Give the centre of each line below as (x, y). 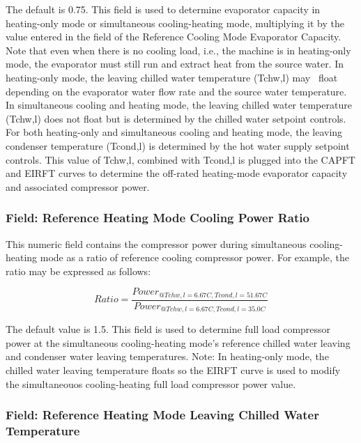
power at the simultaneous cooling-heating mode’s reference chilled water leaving (178, 342)
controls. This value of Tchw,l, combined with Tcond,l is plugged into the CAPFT (180, 159)
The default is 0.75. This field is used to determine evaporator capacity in (163, 9)
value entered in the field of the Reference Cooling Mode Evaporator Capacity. (174, 37)
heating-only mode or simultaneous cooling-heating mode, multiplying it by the (175, 23)
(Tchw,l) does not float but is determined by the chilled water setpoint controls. (176, 118)
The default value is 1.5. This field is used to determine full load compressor (168, 329)
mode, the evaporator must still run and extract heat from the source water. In (175, 64)
